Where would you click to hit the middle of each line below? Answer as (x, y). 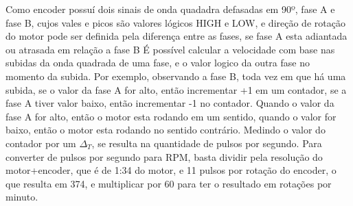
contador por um (41, 143)
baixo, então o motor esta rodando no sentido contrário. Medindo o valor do (166, 130)
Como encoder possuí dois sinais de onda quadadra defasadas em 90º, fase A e (170, 9)
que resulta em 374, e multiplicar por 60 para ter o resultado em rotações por (169, 183)
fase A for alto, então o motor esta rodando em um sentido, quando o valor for (171, 116)
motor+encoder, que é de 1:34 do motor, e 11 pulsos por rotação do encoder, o (171, 170)
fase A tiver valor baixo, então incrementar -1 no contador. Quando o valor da (170, 103)
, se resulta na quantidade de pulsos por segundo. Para (207, 143)
